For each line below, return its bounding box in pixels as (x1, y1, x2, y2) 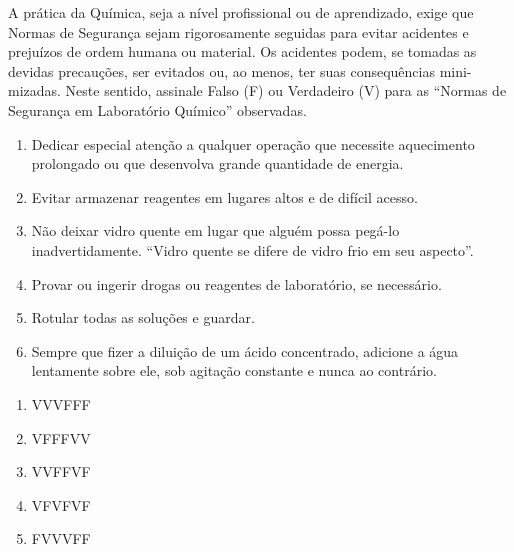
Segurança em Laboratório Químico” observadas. (8, 99, 307, 120)
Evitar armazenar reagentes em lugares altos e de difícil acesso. (31, 186, 418, 207)
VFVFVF (31, 494, 91, 515)
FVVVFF (31, 528, 91, 549)
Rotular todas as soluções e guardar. (31, 307, 255, 328)
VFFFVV (31, 427, 91, 448)
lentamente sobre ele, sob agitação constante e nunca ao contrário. (31, 360, 437, 381)
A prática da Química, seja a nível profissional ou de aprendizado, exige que (8, 2, 474, 22)
